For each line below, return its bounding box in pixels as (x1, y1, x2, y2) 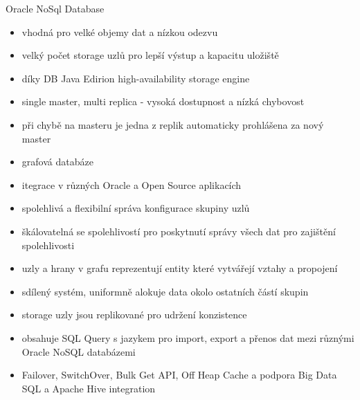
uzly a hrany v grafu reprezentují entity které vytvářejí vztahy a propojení (21, 261, 338, 275)
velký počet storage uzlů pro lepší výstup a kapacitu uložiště (21, 48, 279, 62)
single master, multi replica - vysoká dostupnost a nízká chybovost (21, 94, 305, 109)
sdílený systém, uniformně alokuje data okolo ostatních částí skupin (21, 284, 309, 298)
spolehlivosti (21, 237, 75, 252)
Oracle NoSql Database (6, 1, 105, 15)
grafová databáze (21, 154, 93, 169)
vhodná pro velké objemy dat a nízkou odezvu (21, 24, 218, 39)
